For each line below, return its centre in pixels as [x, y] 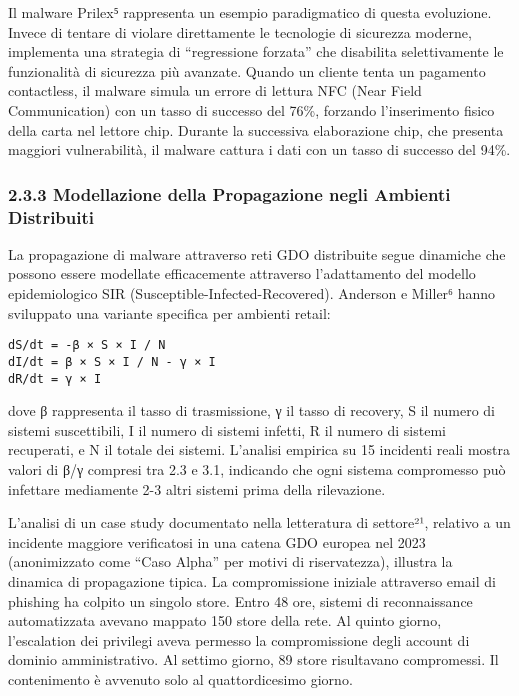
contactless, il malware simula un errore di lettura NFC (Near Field [215, 90]
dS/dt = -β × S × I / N [87, 345]
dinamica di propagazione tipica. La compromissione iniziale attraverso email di [252, 580]
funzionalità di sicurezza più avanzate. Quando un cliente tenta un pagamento [247, 70]
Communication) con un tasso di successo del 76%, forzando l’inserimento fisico [251, 109]
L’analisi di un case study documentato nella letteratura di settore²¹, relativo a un [259, 522]
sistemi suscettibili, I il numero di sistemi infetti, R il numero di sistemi [227, 429]
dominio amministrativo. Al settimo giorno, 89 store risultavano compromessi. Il [253, 659]
